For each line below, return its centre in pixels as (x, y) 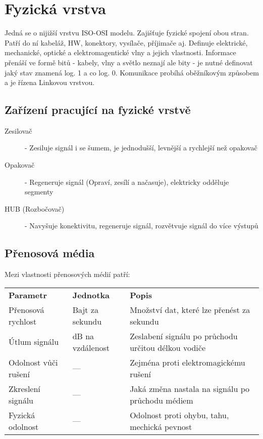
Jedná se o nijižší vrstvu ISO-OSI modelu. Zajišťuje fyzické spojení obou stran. (127, 33)
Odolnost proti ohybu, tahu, (179, 415)
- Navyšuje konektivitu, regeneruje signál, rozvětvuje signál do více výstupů (142, 226)
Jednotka (91, 295)
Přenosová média (50, 253)
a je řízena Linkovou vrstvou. (50, 82)
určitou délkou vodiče (168, 347)
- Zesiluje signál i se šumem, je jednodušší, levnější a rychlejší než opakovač (141, 148)
